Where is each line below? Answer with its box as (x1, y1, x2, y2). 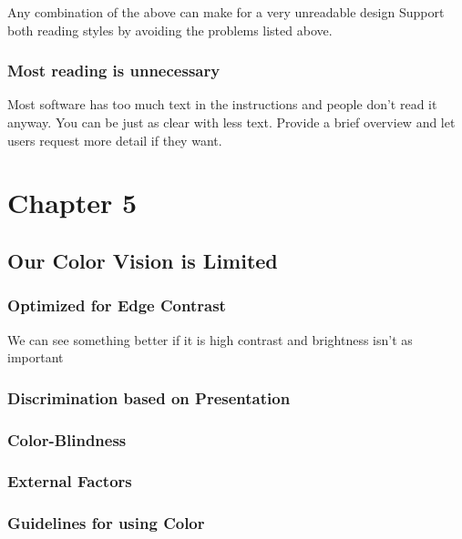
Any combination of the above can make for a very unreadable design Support (7, 3, 445, 21)
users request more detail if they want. (7, 130, 222, 149)
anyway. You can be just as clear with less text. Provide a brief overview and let (7, 113, 456, 131)
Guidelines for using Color (7, 512, 205, 534)
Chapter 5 (7, 184, 138, 221)
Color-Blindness (7, 428, 127, 451)
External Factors (7, 470, 132, 493)
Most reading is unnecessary (7, 59, 221, 82)
